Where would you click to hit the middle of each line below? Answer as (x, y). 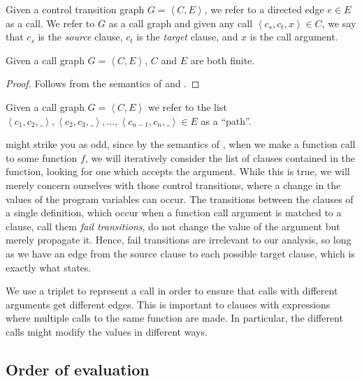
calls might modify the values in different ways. (107, 331)
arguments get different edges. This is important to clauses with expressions (168, 304)
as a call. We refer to (50, 23)
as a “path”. (226, 120)
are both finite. (223, 60)
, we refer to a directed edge (264, 9)
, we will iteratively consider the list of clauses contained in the (220, 157)
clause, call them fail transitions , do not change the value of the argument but (173, 226)
